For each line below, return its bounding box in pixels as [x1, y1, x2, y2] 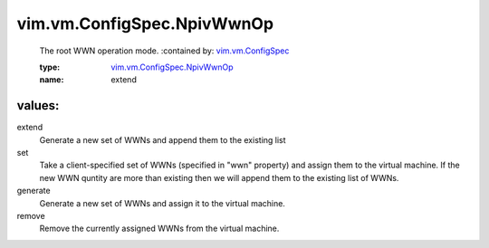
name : [39, 74, 64, 85]
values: [16, 98, 60, 113]
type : [39, 62, 61, 72]
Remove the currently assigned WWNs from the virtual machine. [39, 223, 280, 234]
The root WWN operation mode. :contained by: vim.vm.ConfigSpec [39, 45, 290, 56]
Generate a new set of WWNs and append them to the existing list [39, 134, 286, 145]
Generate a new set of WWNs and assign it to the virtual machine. [39, 197, 285, 208]
